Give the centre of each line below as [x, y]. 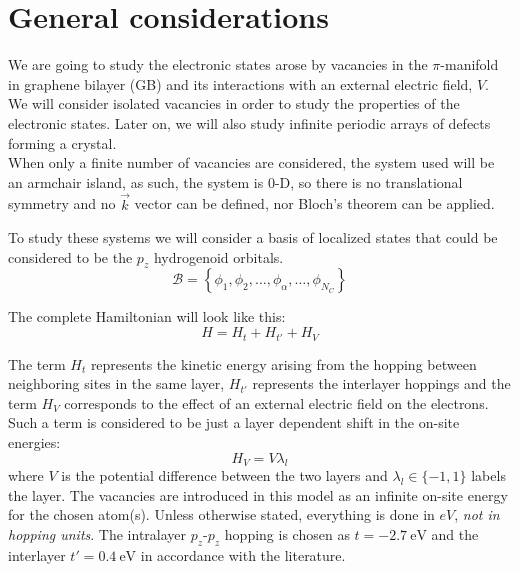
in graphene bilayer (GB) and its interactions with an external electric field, [240, 83]
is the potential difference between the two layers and [224, 475]
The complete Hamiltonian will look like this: [147, 316]
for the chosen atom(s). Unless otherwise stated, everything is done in [221, 514]
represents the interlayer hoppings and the [381, 383]
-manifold [469, 64]
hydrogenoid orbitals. [218, 256]
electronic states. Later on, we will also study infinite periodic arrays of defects [249, 122]
